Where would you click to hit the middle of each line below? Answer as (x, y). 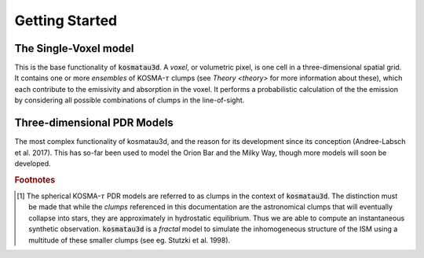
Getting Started (66, 20)
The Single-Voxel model (74, 48)
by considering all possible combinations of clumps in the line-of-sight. (130, 100)
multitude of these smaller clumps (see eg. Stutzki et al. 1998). (130, 240)
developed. (33, 163)
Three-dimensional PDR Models (94, 123)
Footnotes (35, 179)
